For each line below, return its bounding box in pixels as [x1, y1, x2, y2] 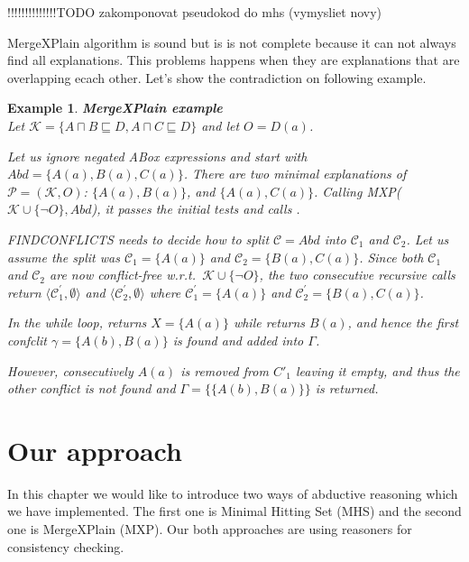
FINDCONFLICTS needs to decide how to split [7, 229, 270, 248]
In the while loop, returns [7, 313, 147, 332]
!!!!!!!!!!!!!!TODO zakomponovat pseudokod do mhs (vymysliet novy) [7, 3, 382, 21]
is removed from [180, 361, 269, 380]
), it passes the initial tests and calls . [91, 199, 300, 218]
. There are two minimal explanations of [183, 164, 407, 183]
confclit [7, 330, 48, 349]
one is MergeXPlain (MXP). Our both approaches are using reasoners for [7, 520, 412, 538]
